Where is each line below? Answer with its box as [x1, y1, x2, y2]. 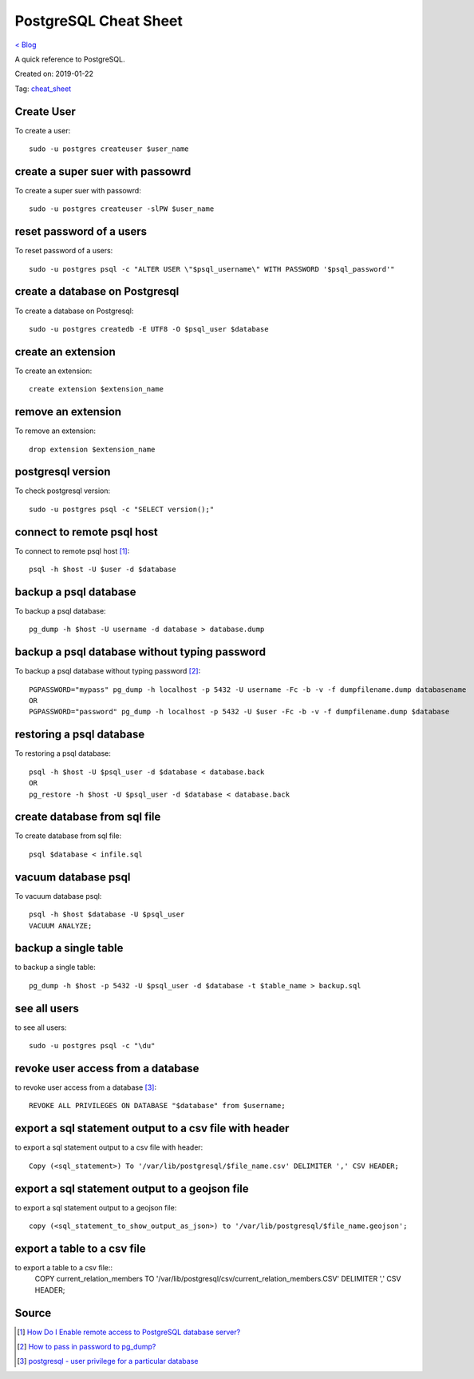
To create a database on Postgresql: [14, 306, 134, 316]
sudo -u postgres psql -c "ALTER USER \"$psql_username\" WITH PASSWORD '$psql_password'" [29, 264, 395, 273]
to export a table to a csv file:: [14, 1262, 113, 1272]
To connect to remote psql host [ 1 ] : [14, 546, 130, 555]
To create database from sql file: [14, 831, 122, 841]
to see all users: [14, 1023, 67, 1032]
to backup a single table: [14, 963, 96, 972]
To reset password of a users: [14, 246, 113, 256]
